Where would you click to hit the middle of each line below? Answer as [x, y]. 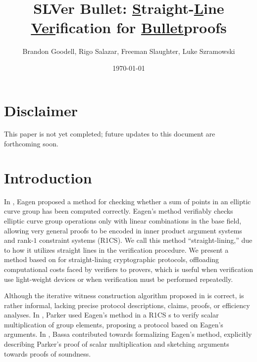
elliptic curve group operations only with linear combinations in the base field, [123, 220]
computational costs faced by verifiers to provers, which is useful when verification [129, 269]
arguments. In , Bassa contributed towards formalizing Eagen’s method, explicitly [128, 334]
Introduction [48, 177]
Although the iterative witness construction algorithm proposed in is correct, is [124, 295]
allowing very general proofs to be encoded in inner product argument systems [123, 230]
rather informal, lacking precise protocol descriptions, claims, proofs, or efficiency [127, 305]
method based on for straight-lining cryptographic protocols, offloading [112, 259]
